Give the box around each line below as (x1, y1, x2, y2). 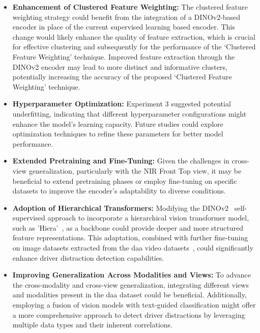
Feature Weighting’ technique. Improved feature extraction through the (12, 51, 235, 62)
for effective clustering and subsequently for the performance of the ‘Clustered (12, 41, 256, 52)
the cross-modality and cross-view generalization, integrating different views (12, 279, 249, 290)
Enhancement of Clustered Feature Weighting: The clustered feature (12, 2, 248, 12)
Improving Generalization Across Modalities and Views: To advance (12, 269, 251, 280)
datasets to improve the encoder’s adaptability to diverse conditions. (12, 185, 226, 196)
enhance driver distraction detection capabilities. (12, 252, 164, 263)
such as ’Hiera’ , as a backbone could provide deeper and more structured (12, 222, 244, 233)
